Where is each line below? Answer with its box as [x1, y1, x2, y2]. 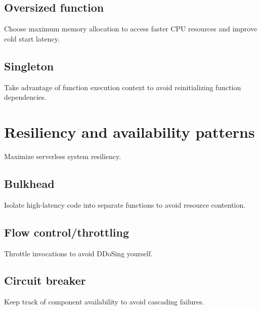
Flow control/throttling [4, 224, 129, 240]
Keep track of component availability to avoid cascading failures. [4, 296, 204, 307]
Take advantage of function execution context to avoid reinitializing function [4, 82, 241, 92]
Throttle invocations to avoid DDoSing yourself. [4, 248, 153, 258]
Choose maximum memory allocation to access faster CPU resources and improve [4, 23, 257, 34]
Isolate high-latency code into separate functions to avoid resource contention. [4, 199, 246, 210]
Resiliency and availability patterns [4, 121, 255, 142]
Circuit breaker [4, 273, 86, 288]
